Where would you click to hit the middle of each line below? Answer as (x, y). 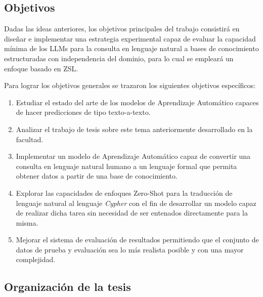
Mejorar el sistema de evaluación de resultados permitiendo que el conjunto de (137, 240)
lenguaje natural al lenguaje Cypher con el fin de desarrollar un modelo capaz (136, 203)
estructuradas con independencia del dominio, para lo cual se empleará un (119, 58)
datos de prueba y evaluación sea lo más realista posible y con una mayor (130, 249)
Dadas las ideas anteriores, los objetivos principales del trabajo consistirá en (122, 29)
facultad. (30, 139)
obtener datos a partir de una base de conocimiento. (97, 176)
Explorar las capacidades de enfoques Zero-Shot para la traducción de (124, 193)
